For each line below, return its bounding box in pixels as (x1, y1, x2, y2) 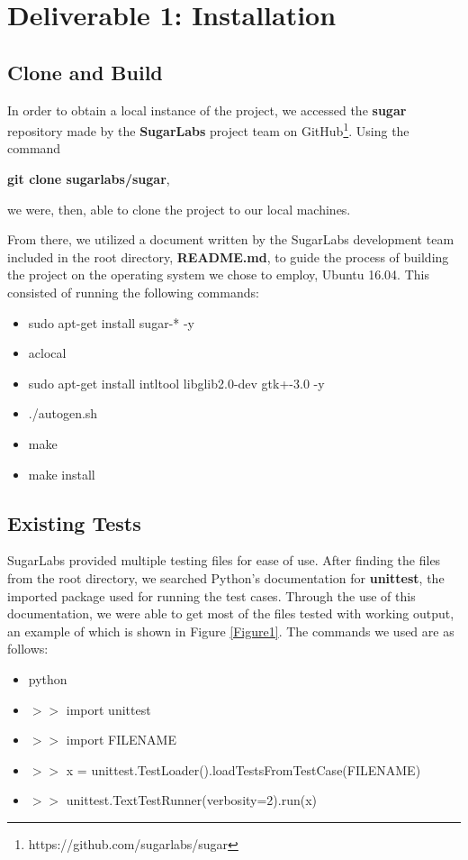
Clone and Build (7, 58, 163, 86)
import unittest (66, 700, 151, 718)
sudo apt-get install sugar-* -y (28, 313, 195, 332)
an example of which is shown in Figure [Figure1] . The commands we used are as (7, 621, 454, 640)
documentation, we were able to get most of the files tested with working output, (7, 604, 454, 623)
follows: (7, 639, 49, 658)
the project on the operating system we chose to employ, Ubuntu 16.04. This (7, 265, 429, 284)
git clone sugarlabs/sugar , (7, 169, 170, 188)
